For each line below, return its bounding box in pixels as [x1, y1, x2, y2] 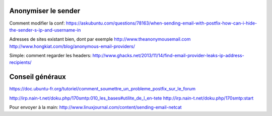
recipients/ [9, 59, 32, 65]
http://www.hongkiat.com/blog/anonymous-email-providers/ [9, 43, 135, 49]
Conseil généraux [9, 73, 66, 81]
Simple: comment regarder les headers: [9, 53, 92, 59]
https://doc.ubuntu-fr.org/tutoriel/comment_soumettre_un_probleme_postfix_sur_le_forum [9, 86, 196, 92]
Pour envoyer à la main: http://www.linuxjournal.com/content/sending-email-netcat [9, 104, 182, 110]
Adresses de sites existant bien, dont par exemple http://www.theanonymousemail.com [9, 36, 191, 42]
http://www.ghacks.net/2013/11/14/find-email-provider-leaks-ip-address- [92, 53, 244, 59]
